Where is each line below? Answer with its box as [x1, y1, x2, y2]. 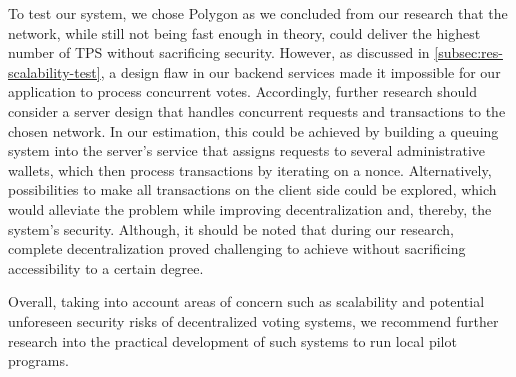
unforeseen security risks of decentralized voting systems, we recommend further [8, 310, 499, 331]
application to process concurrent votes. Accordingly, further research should [8, 81, 477, 102]
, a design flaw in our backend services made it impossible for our [100, 61, 501, 82]
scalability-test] [8, 61, 101, 82]
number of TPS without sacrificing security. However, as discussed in [8, 42, 430, 63]
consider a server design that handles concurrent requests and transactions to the [8, 100, 506, 121]
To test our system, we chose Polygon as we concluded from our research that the [8, 3, 508, 23]
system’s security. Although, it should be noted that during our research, [8, 218, 454, 239]
